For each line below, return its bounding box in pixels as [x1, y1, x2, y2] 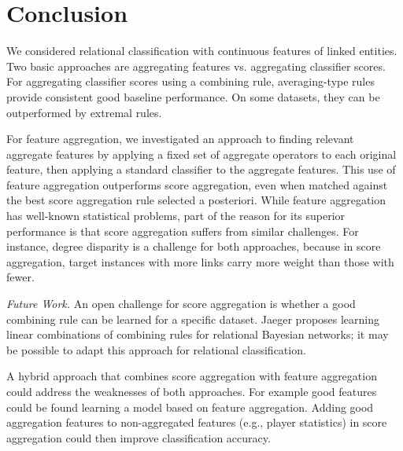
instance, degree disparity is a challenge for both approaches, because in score [6, 238, 381, 255]
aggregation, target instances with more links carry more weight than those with [6, 253, 394, 269]
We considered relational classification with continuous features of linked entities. [6, 42, 397, 59]
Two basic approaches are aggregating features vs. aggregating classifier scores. [6, 57, 386, 74]
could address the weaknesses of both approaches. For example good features [6, 383, 377, 399]
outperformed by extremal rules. [6, 104, 162, 120]
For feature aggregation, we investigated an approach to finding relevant [6, 130, 354, 147]
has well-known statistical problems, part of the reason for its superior [6, 207, 346, 224]
